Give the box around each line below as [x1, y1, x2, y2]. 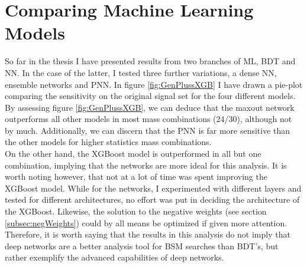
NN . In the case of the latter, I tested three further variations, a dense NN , [5, 66, 277, 78]
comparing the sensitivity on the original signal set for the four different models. [5, 90, 296, 102]
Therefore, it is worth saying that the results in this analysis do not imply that [5, 228, 290, 240]
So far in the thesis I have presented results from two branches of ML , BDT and [5, 55, 296, 67]
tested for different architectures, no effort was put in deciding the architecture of [5, 193, 300, 206]
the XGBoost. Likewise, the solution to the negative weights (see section [5, 205, 267, 217]
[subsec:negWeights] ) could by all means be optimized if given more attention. [5, 216, 287, 229]
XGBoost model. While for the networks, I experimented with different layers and [5, 182, 302, 194]
